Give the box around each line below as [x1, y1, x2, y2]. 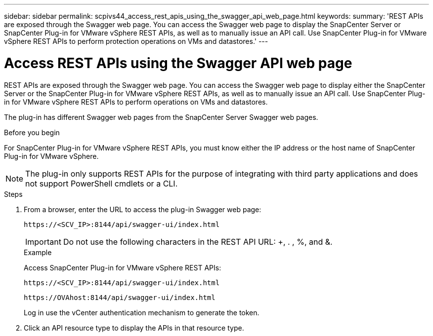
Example [24, 248, 52, 257]
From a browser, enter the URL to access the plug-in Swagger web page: [24, 205, 261, 214]
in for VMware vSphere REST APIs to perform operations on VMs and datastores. [4, 97, 268, 106]
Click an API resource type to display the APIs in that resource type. [24, 323, 244, 332]
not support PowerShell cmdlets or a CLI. [25, 178, 178, 188]
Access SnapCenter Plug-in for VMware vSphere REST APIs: [24, 263, 221, 272]
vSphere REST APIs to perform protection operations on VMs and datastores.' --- [4, 37, 268, 45]
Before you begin [4, 128, 60, 137]
